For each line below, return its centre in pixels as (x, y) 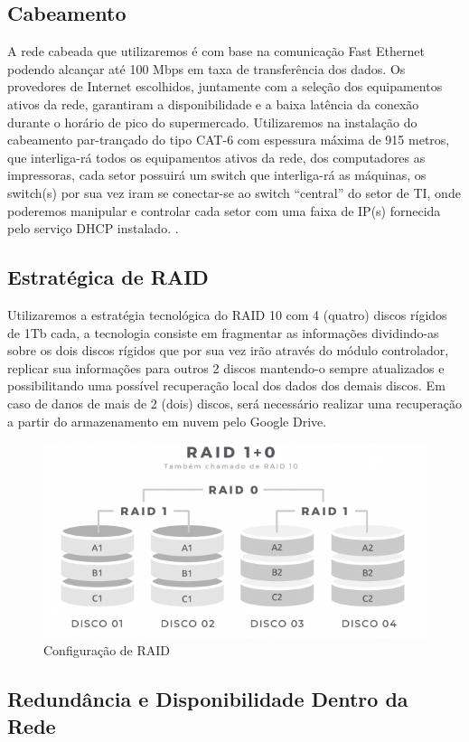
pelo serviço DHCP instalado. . (93, 228)
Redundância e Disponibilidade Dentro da (208, 699)
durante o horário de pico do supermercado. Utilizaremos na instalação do (212, 122)
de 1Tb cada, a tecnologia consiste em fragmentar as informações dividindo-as (223, 332)
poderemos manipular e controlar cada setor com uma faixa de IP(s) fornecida (224, 210)
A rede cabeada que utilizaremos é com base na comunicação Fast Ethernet (216, 51)
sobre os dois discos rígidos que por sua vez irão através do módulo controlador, (228, 350)
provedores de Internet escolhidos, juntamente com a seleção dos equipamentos (225, 86)
